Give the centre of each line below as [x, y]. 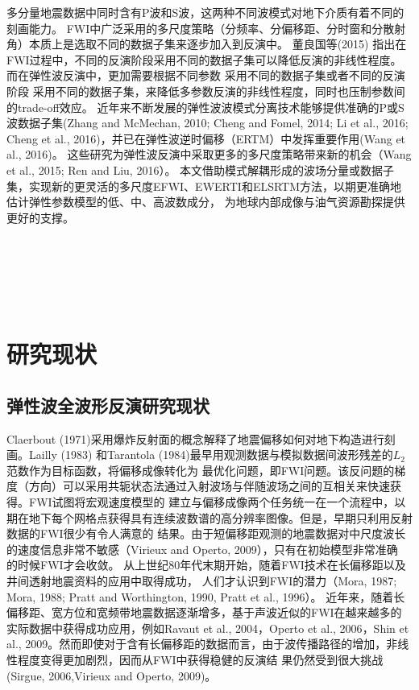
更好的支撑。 [40, 217]
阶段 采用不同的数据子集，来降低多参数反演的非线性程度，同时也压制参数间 [206, 91]
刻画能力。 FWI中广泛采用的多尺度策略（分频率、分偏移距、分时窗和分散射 [206, 28]
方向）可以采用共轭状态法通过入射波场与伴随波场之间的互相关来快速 [209, 486]
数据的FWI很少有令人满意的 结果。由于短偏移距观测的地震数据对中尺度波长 [206, 533]
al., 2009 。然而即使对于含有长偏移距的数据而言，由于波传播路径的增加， [197, 644]
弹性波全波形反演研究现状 [108, 405]
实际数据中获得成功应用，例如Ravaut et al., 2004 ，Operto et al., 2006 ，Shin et [208, 628]
